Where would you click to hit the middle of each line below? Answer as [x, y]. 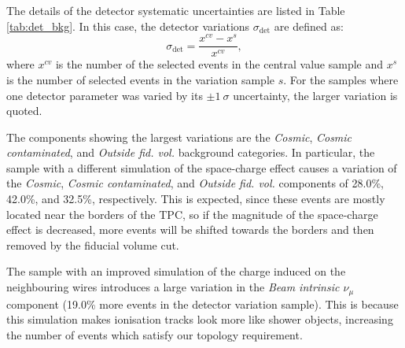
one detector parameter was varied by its [105, 95]
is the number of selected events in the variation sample [141, 79]
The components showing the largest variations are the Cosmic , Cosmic [179, 137]
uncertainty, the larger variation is [315, 95]
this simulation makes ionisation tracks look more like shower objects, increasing [200, 319]
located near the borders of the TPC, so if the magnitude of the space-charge [192, 214]
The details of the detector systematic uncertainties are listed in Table [176, 10]
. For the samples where [341, 79]
